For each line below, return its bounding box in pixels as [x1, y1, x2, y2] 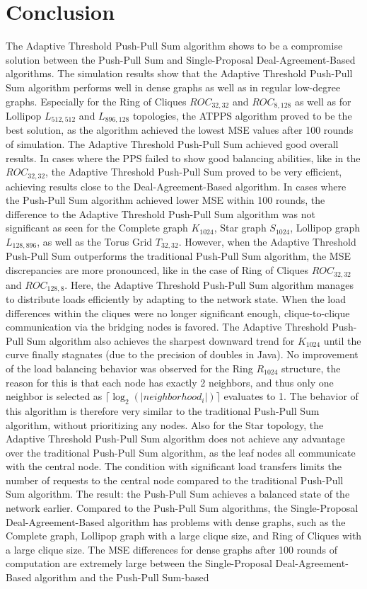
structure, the [281, 360, 341, 375]
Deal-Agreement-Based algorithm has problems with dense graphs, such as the [6, 514, 346, 529]
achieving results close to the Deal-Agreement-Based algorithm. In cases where [6, 178, 346, 193]
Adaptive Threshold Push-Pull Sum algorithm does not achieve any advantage [6, 431, 345, 446]
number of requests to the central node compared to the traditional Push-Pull [6, 472, 344, 487]
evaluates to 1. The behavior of [223, 389, 359, 404]
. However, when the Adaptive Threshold [178, 234, 356, 249]
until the [323, 333, 361, 348]
